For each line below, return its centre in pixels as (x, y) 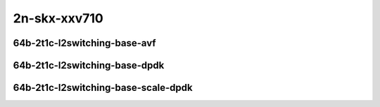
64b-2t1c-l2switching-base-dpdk (89, 65)
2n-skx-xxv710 (58, 18)
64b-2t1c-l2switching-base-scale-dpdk (103, 88)
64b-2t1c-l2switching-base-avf (84, 43)
